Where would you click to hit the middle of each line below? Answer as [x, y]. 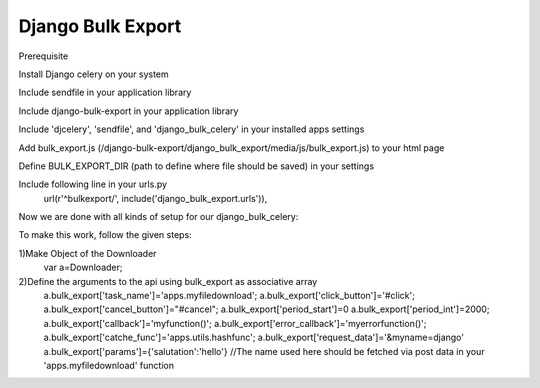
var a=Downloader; [83, 267]
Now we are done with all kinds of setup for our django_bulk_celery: [158, 217]
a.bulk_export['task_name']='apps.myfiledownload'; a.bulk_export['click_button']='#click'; [229, 296]
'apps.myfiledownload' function [109, 365]
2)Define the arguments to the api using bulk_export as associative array [168, 281]
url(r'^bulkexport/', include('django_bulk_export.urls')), [155, 198]
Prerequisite [43, 56]
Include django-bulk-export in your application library [128, 111]
